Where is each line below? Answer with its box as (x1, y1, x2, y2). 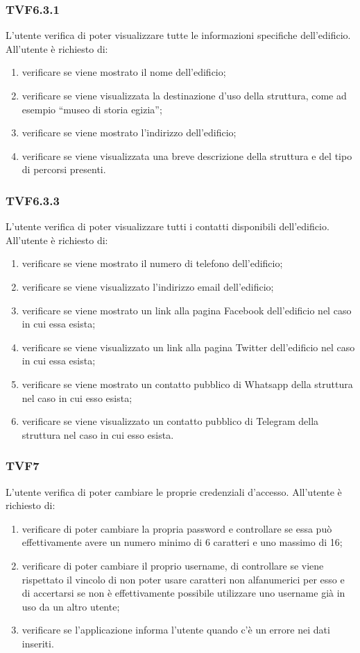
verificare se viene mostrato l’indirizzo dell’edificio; (22, 125, 237, 140)
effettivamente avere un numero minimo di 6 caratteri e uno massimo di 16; (22, 535, 343, 549)
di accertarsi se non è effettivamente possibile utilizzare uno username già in (22, 586, 345, 600)
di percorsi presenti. (22, 162, 106, 177)
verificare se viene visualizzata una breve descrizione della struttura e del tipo (22, 148, 352, 163)
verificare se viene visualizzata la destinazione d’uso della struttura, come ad (22, 88, 347, 102)
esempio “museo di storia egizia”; (22, 102, 162, 116)
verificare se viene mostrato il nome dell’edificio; (22, 65, 226, 79)
